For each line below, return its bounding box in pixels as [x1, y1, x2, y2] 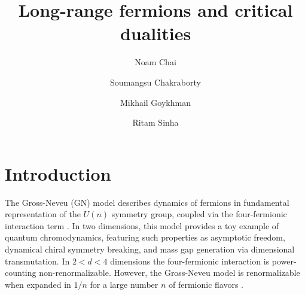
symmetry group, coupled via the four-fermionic [111, 208, 287, 220]
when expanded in [5, 278, 71, 290]
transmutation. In [5, 254, 70, 267]
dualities [120, 21, 191, 45]
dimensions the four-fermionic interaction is [110, 254, 270, 267]
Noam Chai [135, 56, 176, 68]
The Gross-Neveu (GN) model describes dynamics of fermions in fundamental [5, 196, 289, 208]
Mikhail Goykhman [120, 96, 191, 108]
